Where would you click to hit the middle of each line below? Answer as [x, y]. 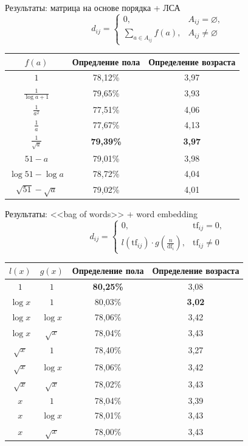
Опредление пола [106, 61]
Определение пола [108, 271]
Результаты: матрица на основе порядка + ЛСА [93, 7]
